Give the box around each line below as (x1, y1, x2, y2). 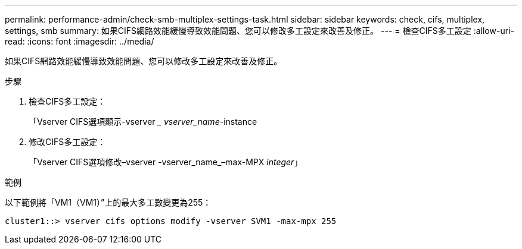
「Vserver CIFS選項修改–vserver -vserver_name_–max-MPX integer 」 (29, 157, 303, 167)
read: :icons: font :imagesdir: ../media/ (5, 36, 154, 46)
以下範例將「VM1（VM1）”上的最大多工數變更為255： (5, 197, 212, 207)
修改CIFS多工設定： (29, 137, 106, 147)
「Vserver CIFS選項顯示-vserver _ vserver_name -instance (29, 116, 257, 127)
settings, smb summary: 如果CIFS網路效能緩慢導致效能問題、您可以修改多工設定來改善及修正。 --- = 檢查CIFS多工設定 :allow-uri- (5, 26, 514, 36)
